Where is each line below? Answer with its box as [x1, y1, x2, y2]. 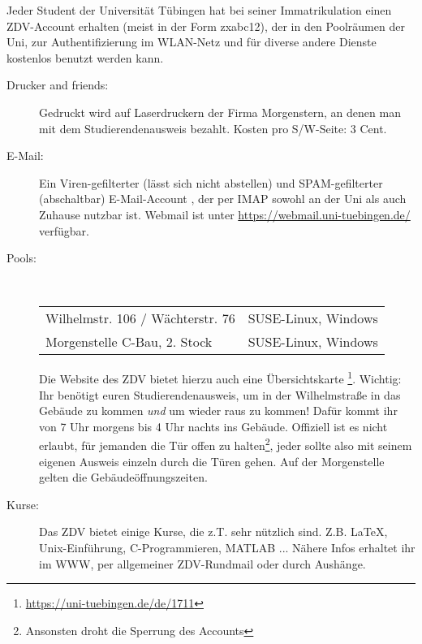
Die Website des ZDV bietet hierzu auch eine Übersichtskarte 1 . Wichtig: [39, 368, 402, 387]
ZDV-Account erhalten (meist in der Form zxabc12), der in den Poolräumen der [6, 17, 405, 34]
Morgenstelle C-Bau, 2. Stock [45, 332, 213, 352]
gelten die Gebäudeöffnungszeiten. [39, 469, 208, 486]
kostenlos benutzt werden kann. [6, 49, 164, 66]
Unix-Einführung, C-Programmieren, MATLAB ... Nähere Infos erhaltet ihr [39, 538, 416, 555]
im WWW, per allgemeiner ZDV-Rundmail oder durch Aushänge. [39, 555, 366, 572]
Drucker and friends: [6, 76, 109, 93]
